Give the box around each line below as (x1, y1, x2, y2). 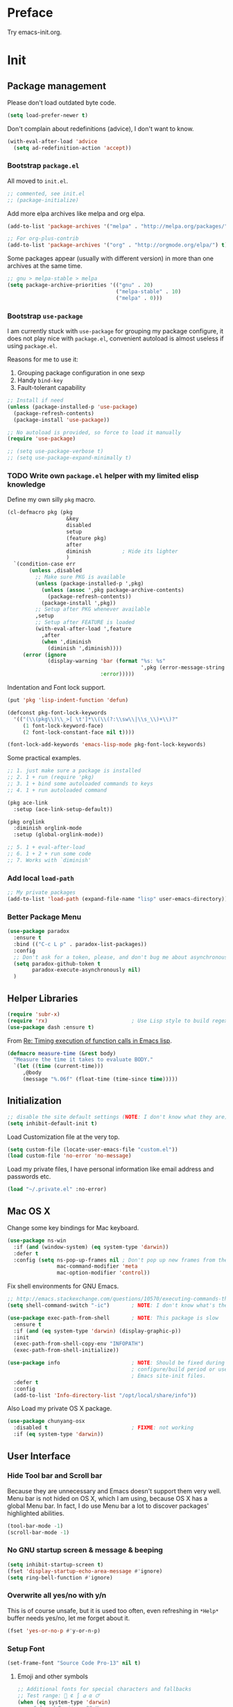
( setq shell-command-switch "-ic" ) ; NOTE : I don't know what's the (7, 1302, 228, 1309)
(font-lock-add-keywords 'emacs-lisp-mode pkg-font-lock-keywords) (7, 741, 207, 748)
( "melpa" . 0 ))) (115, 294, 163, 301)
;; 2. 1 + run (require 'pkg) (7, 774, 95, 781)
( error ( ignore (22, 651, 67, 659)
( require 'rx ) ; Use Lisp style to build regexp (7, 1017, 231, 1024)
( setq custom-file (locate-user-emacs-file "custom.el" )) (7, 1146, 178, 1153)
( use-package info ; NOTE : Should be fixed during (7, 1360, 225, 1367)
